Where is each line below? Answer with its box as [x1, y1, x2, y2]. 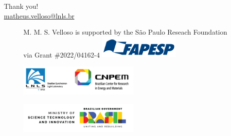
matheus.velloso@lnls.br [4, 10, 74, 20]
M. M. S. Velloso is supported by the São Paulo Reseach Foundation [23, 27, 228, 37]
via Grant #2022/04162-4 [23, 49, 100, 59]
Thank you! [4, 1, 38, 11]
